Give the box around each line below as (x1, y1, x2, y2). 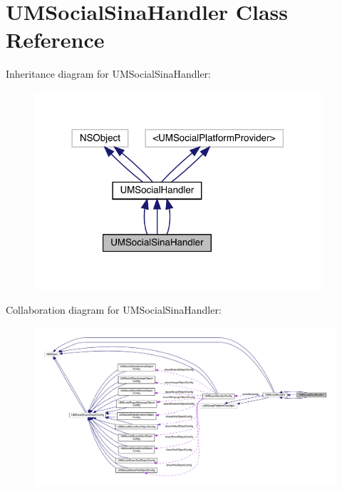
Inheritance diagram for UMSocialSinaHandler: (6, 66, 211, 81)
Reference (6, 25, 105, 54)
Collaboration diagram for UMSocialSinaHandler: (6, 302, 222, 317)
